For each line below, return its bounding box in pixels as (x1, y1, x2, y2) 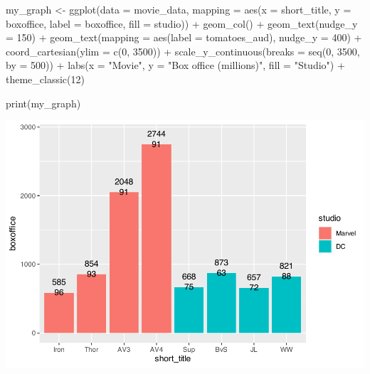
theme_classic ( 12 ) (6, 71, 85, 86)
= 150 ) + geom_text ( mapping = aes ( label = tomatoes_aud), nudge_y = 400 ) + (6, 30, 362, 45)
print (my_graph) (6, 95, 81, 110)
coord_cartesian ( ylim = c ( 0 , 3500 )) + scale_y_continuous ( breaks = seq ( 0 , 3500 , (6, 43, 360, 58)
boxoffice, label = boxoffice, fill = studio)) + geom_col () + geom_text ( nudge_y (6, 16, 358, 31)
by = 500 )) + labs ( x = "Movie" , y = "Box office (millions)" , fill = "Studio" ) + (6, 58, 345, 73)
